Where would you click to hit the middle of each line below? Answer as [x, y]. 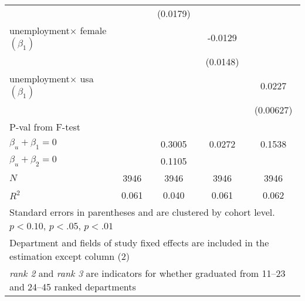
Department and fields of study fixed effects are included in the [139, 243]
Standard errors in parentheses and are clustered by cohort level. [142, 212]
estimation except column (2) [70, 256]
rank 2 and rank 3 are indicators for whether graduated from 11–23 [148, 273]
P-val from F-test [45, 127]
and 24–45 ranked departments [73, 287]
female [93, 30]
